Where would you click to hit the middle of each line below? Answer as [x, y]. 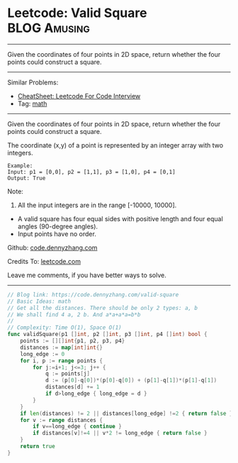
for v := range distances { [61, 420]
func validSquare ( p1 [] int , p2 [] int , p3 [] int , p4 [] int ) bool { [107, 335]
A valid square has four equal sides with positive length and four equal [120, 218]
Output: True [27, 178]
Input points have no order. [57, 234]
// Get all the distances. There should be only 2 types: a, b [103, 308]
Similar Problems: [33, 82]
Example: [20, 166]
